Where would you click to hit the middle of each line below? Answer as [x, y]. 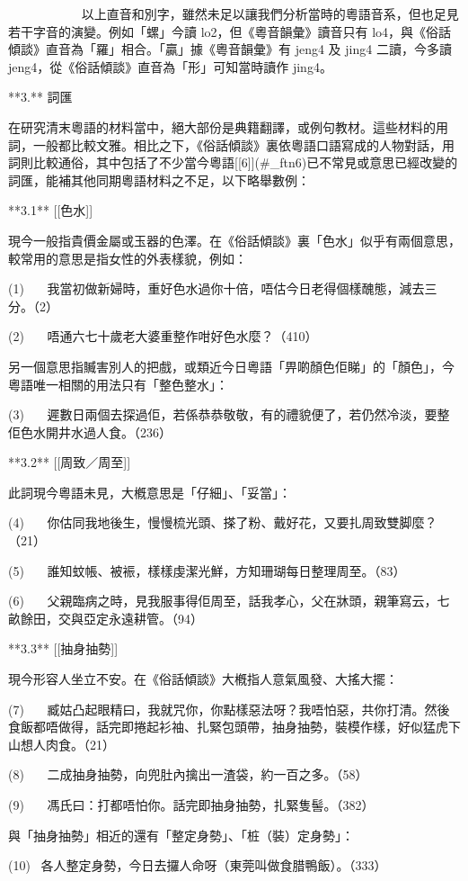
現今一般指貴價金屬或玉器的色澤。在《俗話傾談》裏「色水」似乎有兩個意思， [234, 240]
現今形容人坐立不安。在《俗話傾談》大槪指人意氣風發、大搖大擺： [203, 679]
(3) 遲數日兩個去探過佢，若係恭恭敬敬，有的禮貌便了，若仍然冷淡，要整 [229, 414]
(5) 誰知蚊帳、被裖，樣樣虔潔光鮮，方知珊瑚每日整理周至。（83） [207, 570]
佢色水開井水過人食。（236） [90, 432]
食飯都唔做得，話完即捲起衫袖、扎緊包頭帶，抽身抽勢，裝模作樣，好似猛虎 [228, 727]
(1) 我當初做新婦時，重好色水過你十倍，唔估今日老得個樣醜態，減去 [216, 288]
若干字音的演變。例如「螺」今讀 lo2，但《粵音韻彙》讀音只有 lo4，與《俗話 [230, 31]
